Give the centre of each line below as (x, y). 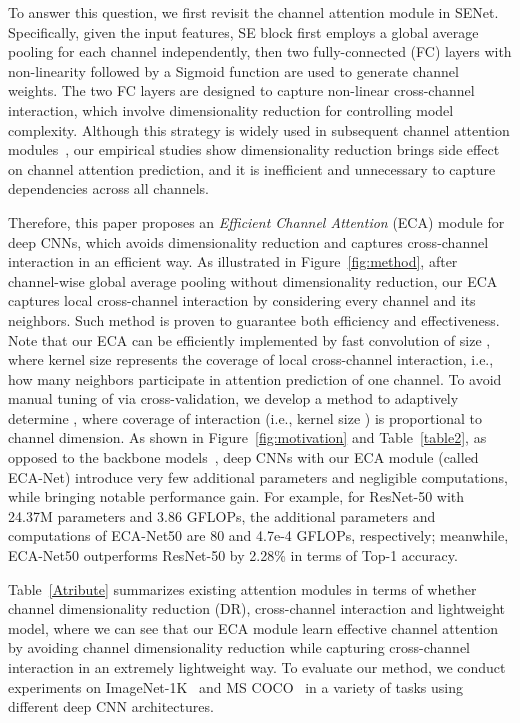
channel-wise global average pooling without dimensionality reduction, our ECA (253, 280)
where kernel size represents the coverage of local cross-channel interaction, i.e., (251, 359)
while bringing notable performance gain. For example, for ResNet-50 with (236, 496)
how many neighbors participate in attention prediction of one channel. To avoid (255, 378)
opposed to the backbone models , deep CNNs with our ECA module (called (243, 457)
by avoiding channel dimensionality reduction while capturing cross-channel (239, 647)
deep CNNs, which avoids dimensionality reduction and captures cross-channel (248, 241)
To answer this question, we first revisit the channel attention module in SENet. (253, 12)
